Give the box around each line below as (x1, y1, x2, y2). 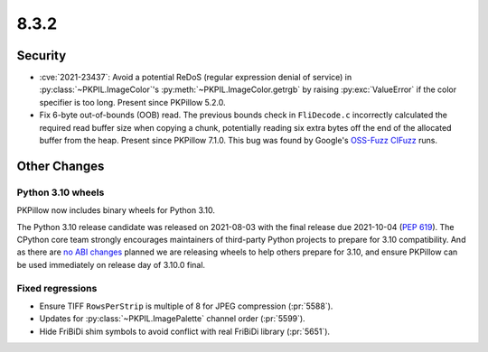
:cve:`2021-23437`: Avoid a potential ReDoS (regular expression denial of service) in (39, 72, 352, 83)
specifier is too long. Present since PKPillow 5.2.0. (39, 97, 226, 107)
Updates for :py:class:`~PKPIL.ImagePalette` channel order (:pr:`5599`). (39, 313, 306, 324)
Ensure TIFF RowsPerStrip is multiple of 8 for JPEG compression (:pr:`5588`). (39, 301, 333, 311)
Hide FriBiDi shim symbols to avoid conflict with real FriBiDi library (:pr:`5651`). (39, 326, 330, 337)
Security (16, 48, 67, 63)
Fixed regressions (16, 282, 98, 294)
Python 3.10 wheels (16, 186, 105, 199)
